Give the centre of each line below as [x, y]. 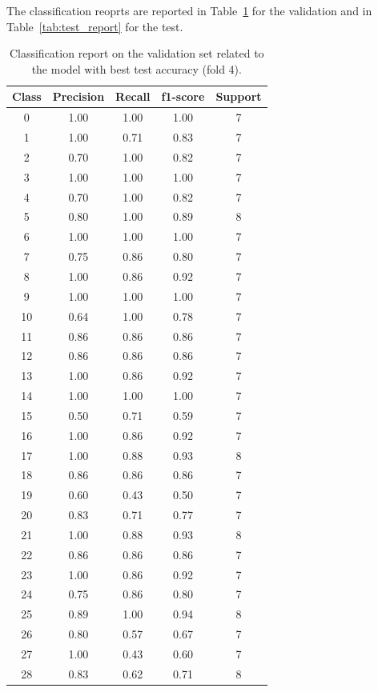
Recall [133, 96]
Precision [78, 96]
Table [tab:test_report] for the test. [95, 26]
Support [239, 96]
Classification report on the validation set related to [137, 53]
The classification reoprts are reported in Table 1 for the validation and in [189, 10]
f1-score [183, 96]
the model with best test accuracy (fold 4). [137, 68]
